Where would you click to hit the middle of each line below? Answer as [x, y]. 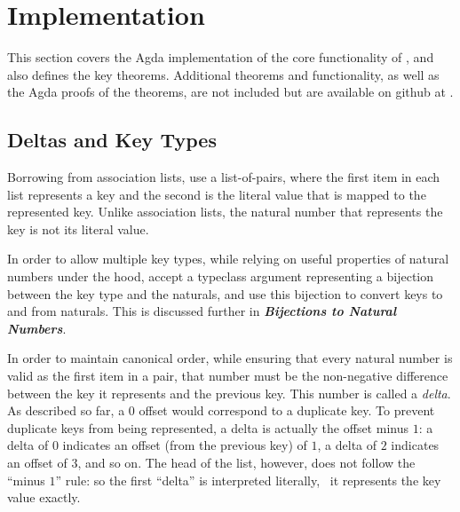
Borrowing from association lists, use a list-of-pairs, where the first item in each [224, 177]
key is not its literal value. [78, 228]
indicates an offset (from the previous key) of [185, 445]
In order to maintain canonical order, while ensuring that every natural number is [230, 358]
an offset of [37, 463]
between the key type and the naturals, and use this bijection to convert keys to [225, 293]
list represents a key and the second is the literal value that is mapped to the [217, 194]
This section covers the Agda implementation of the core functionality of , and [221, 57]
